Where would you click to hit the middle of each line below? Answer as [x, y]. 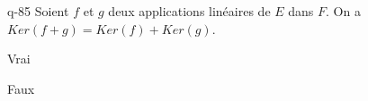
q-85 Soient [38, 11]
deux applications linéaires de [189, 11]
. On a [343, 11]
